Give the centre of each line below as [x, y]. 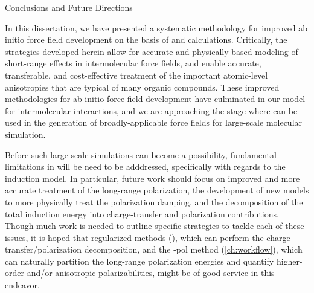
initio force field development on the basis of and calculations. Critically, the [146, 40]
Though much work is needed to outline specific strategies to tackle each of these [155, 226]
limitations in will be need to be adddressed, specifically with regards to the [145, 166]
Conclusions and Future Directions [69, 7]
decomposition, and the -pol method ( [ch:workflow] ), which [193, 249]
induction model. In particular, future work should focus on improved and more [152, 178]
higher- [289, 261]
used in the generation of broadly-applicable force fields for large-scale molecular [154, 122]
